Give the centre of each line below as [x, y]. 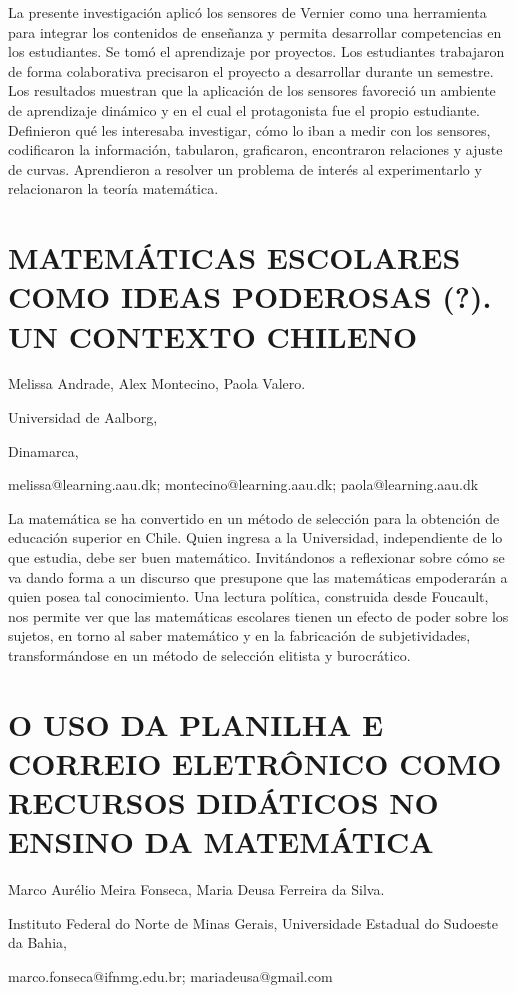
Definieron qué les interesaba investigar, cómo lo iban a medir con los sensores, [249, 129]
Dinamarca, [43, 450]
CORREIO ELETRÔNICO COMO [255, 762]
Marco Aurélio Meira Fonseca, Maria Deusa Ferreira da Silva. [196, 889]
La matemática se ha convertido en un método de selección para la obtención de [254, 517]
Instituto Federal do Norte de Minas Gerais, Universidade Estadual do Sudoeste [253, 922]
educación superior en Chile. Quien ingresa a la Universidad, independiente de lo [255, 537]
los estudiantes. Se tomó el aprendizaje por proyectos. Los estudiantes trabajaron [256, 51]
